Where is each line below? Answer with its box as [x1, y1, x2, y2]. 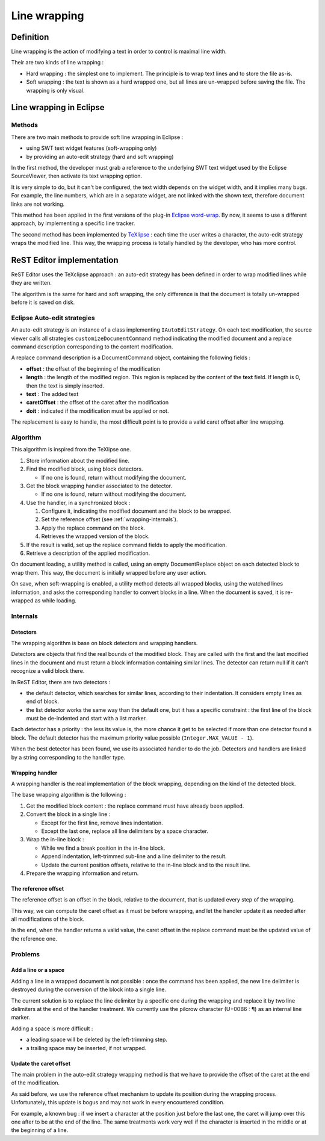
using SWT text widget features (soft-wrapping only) [26, 144, 157, 152]
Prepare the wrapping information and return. [26, 870, 139, 877]
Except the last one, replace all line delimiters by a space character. [41, 827, 209, 835]
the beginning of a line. [11, 1127, 69, 1134]
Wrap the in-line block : [26, 836, 84, 843]
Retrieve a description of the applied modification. [26, 549, 150, 557]
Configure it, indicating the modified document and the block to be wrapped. [41, 507, 232, 515]
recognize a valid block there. [11, 667, 85, 675]
